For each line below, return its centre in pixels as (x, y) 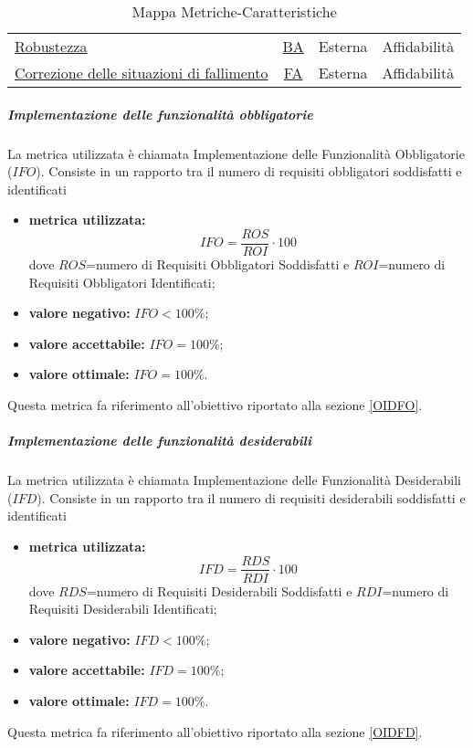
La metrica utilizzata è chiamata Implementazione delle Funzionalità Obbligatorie (236, 153)
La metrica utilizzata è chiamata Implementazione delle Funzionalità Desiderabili (234, 480)
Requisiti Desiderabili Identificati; (123, 609)
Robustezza (51, 46)
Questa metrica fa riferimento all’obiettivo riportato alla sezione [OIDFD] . (215, 731)
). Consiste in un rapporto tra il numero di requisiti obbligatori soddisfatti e (249, 171)
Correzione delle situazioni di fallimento (142, 73)
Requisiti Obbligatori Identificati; (122, 282)
